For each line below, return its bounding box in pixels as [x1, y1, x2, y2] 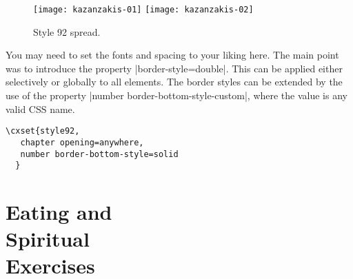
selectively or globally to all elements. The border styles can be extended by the [6, 74, 343, 89]
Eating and [6, 198, 112, 226]
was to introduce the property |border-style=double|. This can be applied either [6, 61, 343, 75]
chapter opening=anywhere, [20, 137, 144, 147]
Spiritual [6, 225, 90, 253]
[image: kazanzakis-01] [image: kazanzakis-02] [33, 5, 254, 14]
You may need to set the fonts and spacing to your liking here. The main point [6, 48, 339, 62]
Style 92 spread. [33, 24, 101, 39]
